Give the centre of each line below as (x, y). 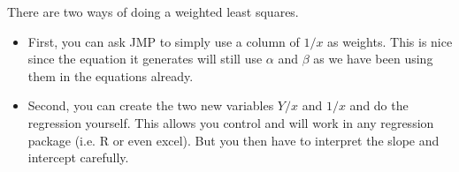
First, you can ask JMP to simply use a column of (164, 41)
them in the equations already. (111, 75)
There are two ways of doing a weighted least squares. (153, 11)
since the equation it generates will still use (145, 59)
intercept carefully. (78, 157)
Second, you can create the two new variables (151, 105)
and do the (379, 105)
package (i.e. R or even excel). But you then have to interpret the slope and (233, 140)
